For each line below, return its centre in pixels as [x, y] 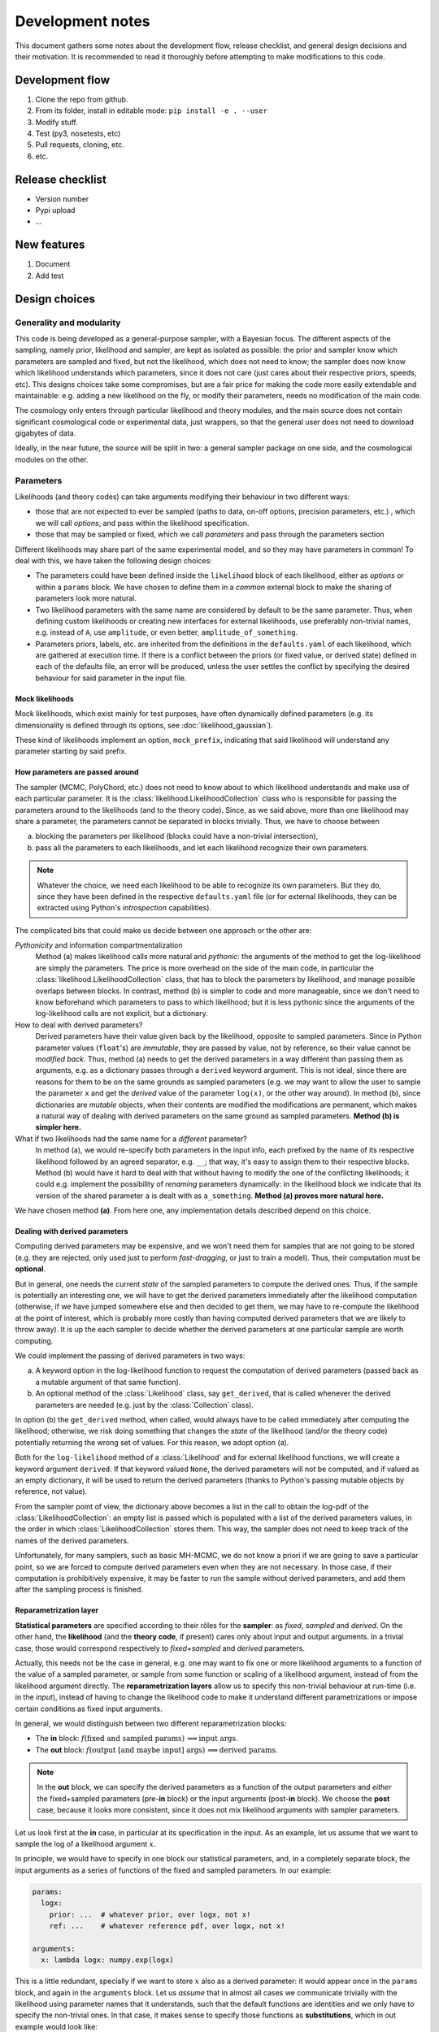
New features [50, 245]
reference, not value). [51, 1491]
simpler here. [58, 1127]
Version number [62, 198]
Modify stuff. [57, 122]
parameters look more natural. [86, 598]
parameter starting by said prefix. [71, 751]
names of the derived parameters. [72, 1540]
